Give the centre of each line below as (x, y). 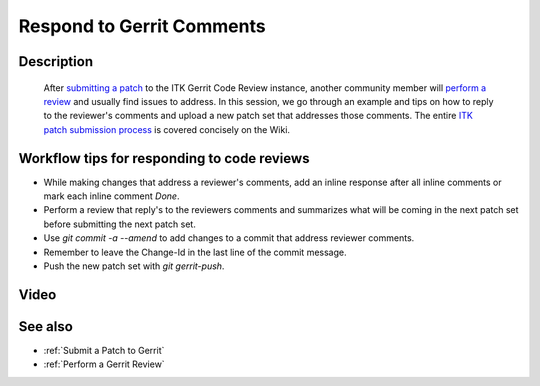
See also (46, 326)
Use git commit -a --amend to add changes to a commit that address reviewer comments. (229, 238)
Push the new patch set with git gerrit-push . (134, 266)
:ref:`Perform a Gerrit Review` (104, 364)
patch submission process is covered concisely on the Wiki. (166, 129)
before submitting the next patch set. (120, 224)
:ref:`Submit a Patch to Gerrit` (104, 350)
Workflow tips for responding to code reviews (164, 158)
